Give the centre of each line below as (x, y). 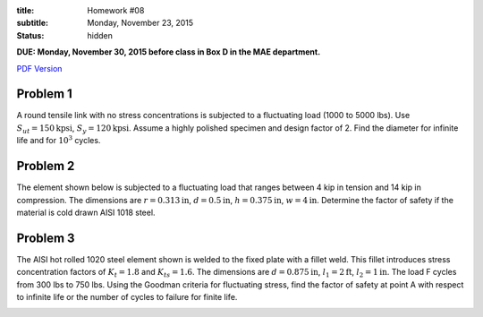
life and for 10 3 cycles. (59, 140)
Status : (30, 35)
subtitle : (33, 23)
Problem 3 (46, 238)
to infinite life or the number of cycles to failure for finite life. (127, 297)
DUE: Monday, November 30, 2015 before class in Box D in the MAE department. (169, 52)
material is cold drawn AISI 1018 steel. (86, 212)
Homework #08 (116, 10)
